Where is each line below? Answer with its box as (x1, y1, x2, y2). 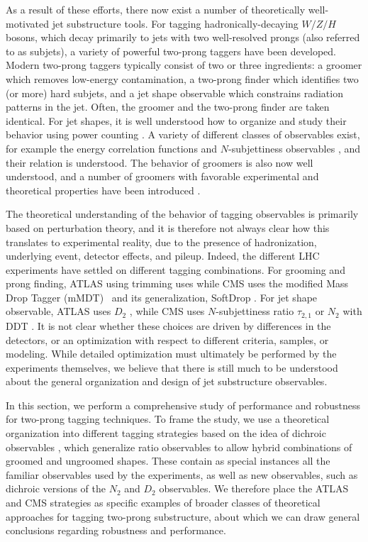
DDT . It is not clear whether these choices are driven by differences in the (6, 318, 331, 333)
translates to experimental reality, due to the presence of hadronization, (6, 234, 317, 249)
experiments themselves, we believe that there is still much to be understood (6, 360, 338, 375)
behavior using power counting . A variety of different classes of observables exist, (6, 127, 360, 142)
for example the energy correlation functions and (6, 140, 218, 155)
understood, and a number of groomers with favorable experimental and (6, 169, 319, 184)
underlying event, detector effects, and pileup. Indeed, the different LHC (6, 248, 320, 263)
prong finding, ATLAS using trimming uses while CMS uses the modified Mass (6, 276, 349, 291)
